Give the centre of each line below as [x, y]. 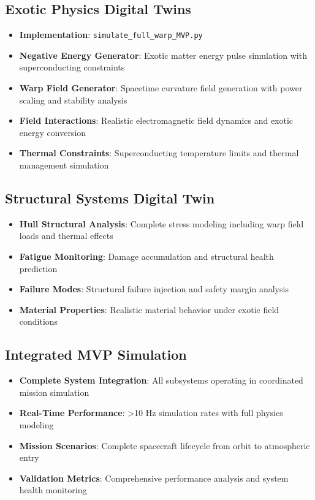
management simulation [64, 165]
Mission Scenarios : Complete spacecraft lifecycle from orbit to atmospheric [165, 445]
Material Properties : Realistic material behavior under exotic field [149, 309]
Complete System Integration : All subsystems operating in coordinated [161, 380]
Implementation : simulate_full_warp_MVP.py [111, 35]
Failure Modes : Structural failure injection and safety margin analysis [154, 289]
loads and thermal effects [66, 236]
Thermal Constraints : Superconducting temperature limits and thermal [159, 153]
